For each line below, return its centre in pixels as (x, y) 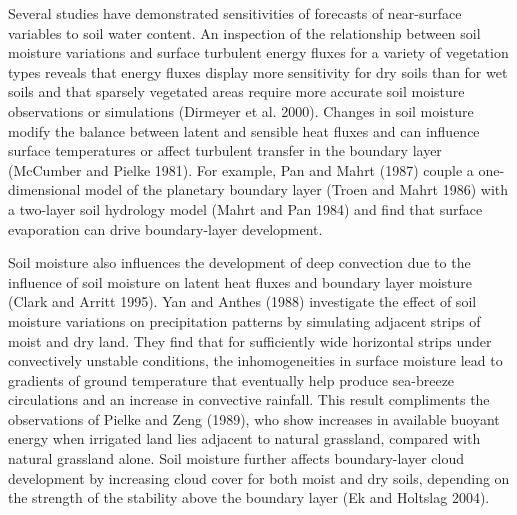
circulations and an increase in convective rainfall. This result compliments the (249, 399)
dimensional (44, 189)
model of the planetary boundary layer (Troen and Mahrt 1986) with (297, 189)
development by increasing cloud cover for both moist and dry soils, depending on (259, 477)
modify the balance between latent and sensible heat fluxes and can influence (244, 130)
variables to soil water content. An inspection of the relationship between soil (244, 32)
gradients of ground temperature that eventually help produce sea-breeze (231, 379)
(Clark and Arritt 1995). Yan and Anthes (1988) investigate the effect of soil (242, 301)
